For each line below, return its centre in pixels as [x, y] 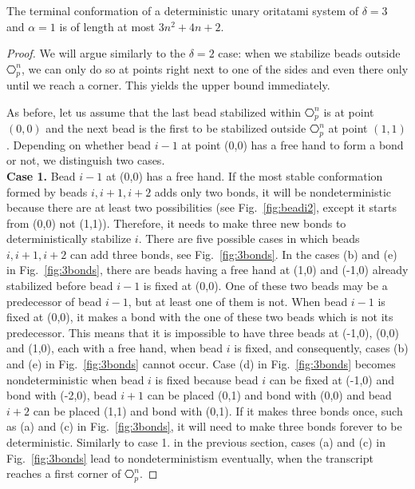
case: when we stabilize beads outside [309, 53]
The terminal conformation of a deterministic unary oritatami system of [183, 10]
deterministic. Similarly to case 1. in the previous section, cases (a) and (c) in [196, 442]
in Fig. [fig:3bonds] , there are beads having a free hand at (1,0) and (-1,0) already [207, 270]
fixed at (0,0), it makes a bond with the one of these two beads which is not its [200, 317]
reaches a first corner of [64, 473]
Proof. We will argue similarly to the [96, 53]
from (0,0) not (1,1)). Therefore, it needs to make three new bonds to [176, 223]
